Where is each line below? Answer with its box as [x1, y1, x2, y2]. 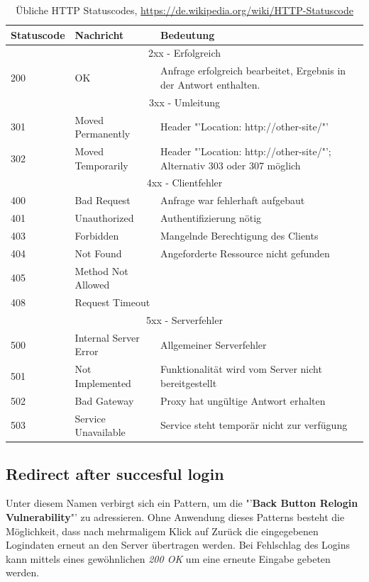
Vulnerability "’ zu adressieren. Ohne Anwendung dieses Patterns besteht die [6, 509, 345, 524]
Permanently [75, 126, 131, 141]
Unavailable [75, 425, 126, 440]
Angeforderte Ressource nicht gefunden [160, 245, 330, 260]
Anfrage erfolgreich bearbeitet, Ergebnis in [160, 63, 346, 78]
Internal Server [75, 330, 140, 345]
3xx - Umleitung [149, 94, 220, 109]
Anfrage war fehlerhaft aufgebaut [160, 193, 305, 208]
